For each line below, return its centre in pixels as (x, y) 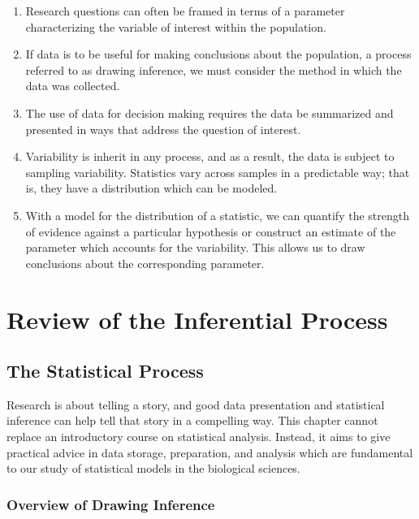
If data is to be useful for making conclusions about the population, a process (218, 54)
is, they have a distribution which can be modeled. (151, 188)
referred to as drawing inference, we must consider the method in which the (214, 69)
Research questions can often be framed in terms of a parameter (185, 11)
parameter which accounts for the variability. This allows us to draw (195, 247)
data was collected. (73, 86)
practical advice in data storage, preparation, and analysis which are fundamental (210, 452)
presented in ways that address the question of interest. (163, 129)
